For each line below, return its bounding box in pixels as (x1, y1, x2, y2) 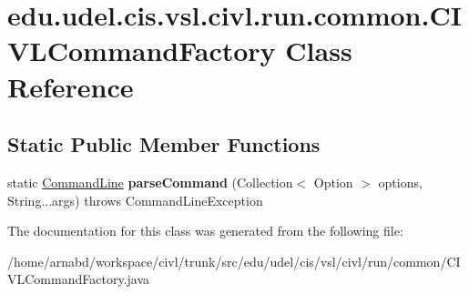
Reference (7, 67, 134, 105)
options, (378, 172, 423, 191)
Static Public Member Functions (7, 130, 321, 158)
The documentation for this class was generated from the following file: (7, 221, 403, 240)
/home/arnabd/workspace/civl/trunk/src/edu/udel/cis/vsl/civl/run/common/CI (7, 251, 461, 270)
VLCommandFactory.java (7, 269, 150, 289)
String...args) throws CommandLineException (7, 190, 263, 209)
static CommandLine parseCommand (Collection (7, 172, 293, 191)
